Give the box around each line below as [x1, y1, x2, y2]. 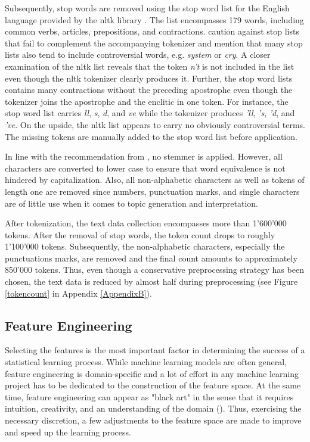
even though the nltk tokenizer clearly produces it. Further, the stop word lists [5, 71, 293, 84]
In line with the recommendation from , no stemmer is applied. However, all [5, 150, 283, 163]
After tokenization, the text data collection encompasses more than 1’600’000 [5, 217, 287, 229]
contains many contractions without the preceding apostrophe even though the [5, 83, 293, 96]
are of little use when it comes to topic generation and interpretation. [5, 197, 258, 209]
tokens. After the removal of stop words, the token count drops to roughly [5, 228, 275, 241]
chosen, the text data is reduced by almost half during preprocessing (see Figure [5, 275, 298, 288]
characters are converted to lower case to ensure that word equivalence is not [5, 161, 286, 174]
